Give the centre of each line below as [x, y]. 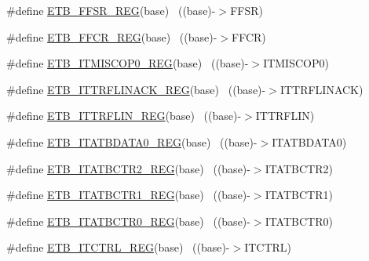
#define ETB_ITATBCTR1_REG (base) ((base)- [128, 195]
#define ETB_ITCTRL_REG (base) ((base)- [118, 247]
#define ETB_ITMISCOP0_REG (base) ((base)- [128, 63]
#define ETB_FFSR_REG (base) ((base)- [111, 10]
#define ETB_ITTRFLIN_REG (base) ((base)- [124, 116]
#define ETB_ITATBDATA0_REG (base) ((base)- [132, 141]
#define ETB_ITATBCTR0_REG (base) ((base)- [128, 221]
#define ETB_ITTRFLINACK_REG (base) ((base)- [136, 89]
